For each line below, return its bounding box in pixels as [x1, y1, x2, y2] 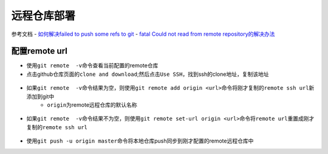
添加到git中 [26, 93, 55, 100]
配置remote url [11, 46, 68, 56]
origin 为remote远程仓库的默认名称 [47, 101, 138, 109]
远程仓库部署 [11, 9, 76, 22]
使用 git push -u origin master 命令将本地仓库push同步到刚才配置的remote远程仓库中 [26, 137, 254, 145]
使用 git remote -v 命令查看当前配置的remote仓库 [26, 62, 159, 69]
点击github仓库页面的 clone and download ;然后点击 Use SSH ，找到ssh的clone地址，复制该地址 [26, 70, 269, 78]
